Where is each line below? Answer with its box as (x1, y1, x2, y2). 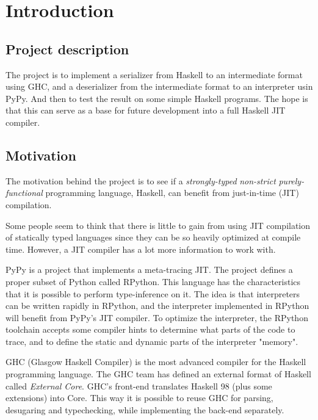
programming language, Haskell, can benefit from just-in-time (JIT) (45, 186, 299, 199)
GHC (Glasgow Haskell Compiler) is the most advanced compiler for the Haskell (5, 355, 306, 368)
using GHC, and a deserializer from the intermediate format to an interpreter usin (5, 80, 313, 93)
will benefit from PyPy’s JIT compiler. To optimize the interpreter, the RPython (5, 311, 308, 324)
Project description (5, 39, 129, 58)
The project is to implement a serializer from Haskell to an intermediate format (5, 68, 303, 81)
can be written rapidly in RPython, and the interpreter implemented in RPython (5, 299, 309, 312)
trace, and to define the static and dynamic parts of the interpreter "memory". (5, 335, 298, 347)
